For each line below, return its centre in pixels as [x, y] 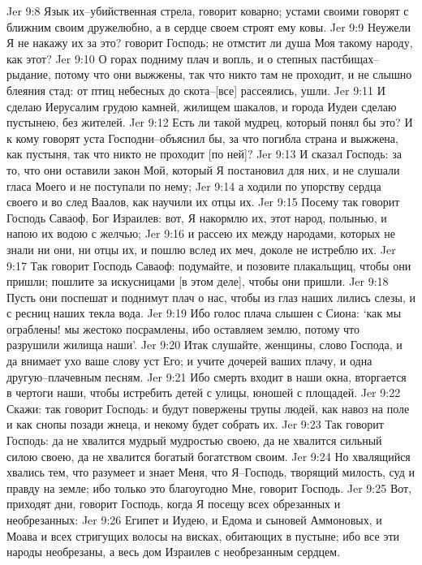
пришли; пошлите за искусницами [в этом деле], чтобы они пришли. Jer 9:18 [198, 281]
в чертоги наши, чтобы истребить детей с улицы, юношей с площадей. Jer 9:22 [204, 392]
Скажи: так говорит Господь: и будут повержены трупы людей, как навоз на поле [208, 408]
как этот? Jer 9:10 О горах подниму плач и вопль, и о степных [162, 58]
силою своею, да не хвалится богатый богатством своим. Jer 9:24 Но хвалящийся [209, 456]
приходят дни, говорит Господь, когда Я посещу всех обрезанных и [174, 504]
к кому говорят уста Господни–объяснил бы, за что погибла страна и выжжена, [202, 138]
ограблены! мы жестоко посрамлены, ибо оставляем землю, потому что [183, 328]
